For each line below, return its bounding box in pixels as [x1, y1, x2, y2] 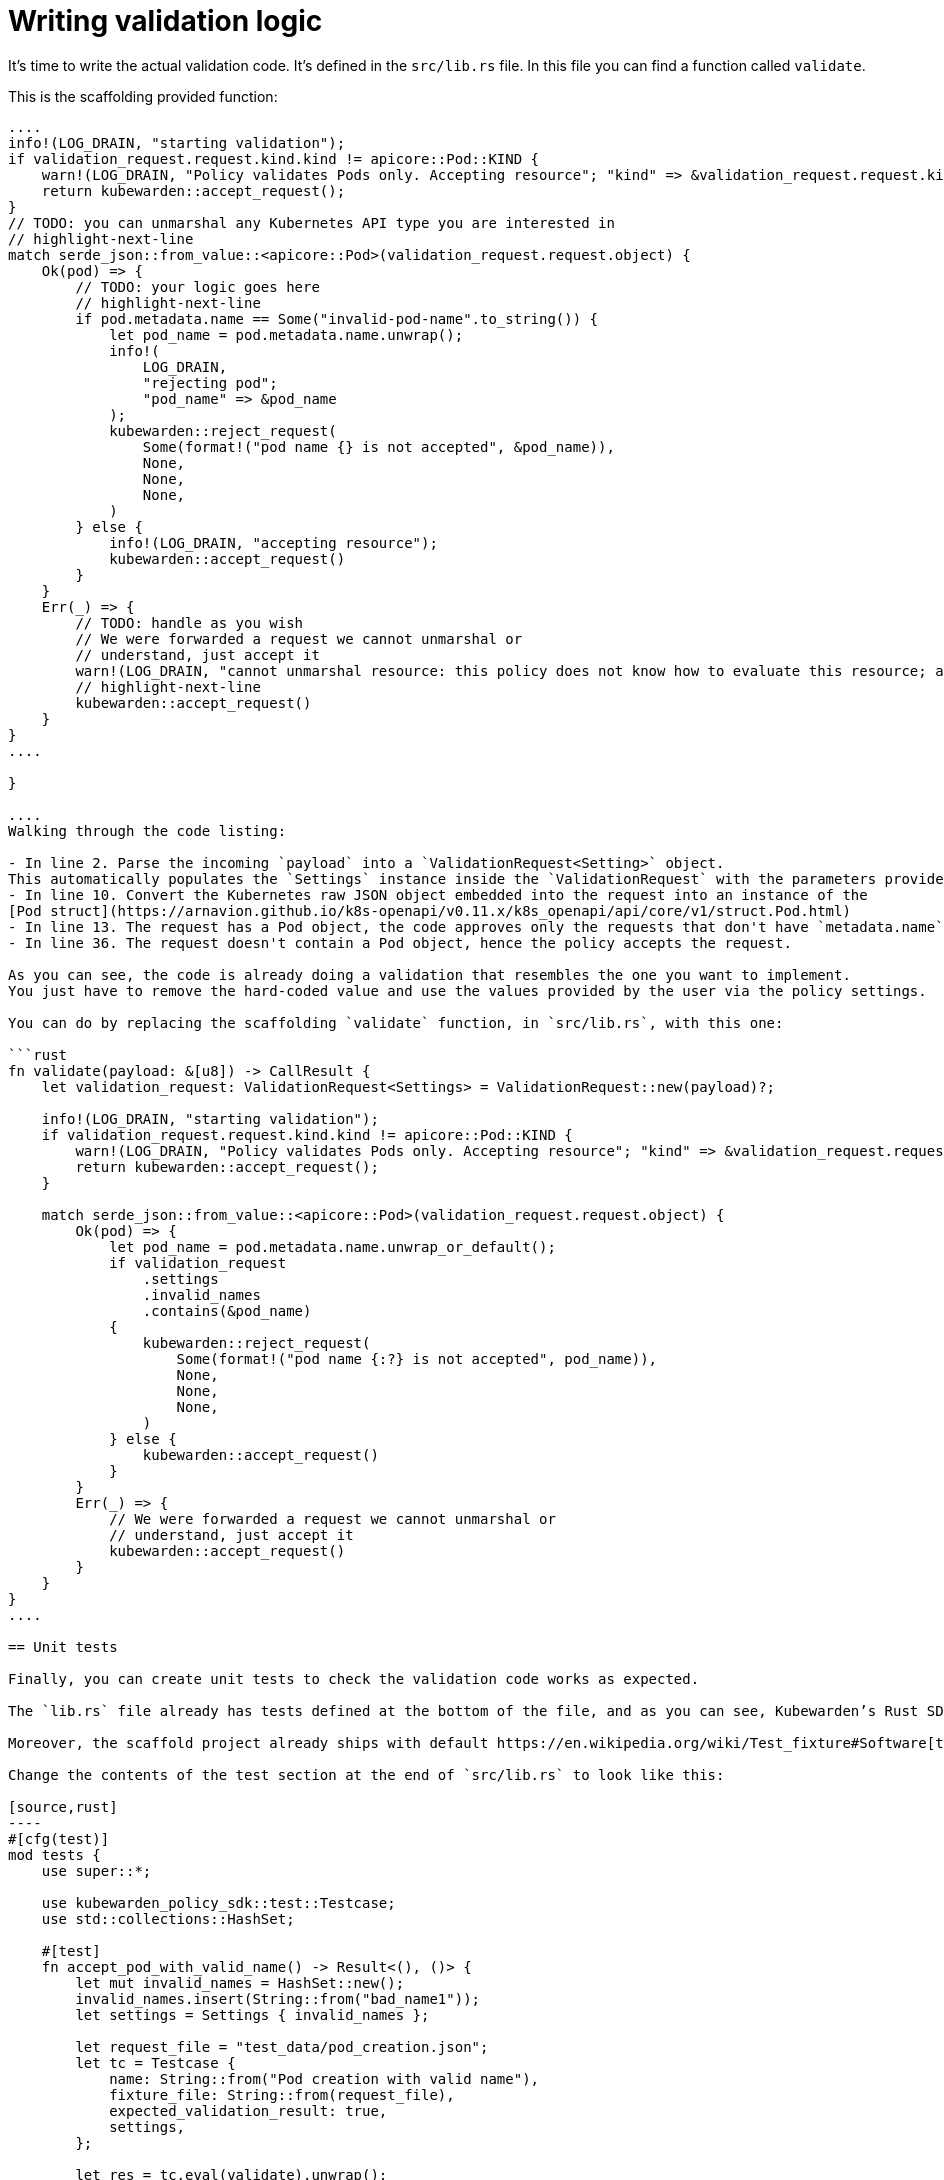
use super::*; [41, 1862, 152, 1879]
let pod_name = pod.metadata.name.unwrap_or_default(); [109, 1238, 556, 1255]
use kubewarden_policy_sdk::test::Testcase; [41, 1894, 396, 1911]
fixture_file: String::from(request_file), [109, 2086, 455, 2103]
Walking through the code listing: [8, 822, 287, 839]
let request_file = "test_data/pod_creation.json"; [75, 2038, 489, 2055]
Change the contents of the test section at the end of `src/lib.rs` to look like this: [8, 1766, 725, 1783]
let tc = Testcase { [75, 2054, 236, 2071]
